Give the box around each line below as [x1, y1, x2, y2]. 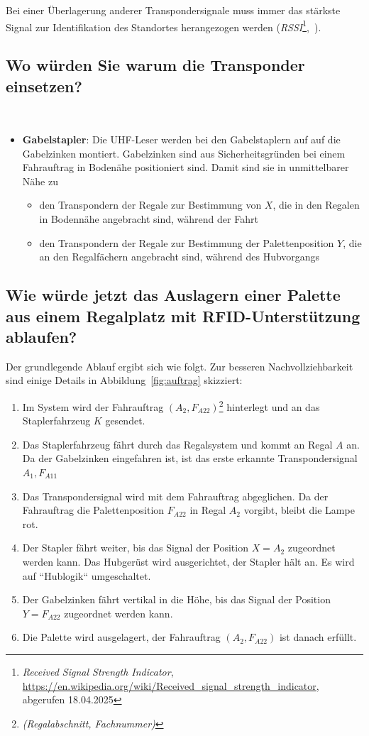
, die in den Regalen [272, 197, 360, 212]
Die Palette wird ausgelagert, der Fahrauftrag [22, 630, 221, 644]
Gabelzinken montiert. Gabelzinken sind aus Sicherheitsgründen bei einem [22, 145, 346, 160]
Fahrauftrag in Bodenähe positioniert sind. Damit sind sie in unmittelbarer [22, 160, 349, 175]
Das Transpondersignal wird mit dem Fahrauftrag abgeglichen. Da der [22, 488, 329, 503]
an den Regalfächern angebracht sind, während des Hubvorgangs [39, 249, 320, 264]
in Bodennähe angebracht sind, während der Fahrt [39, 212, 258, 226]
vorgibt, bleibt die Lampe [243, 502, 355, 517]
